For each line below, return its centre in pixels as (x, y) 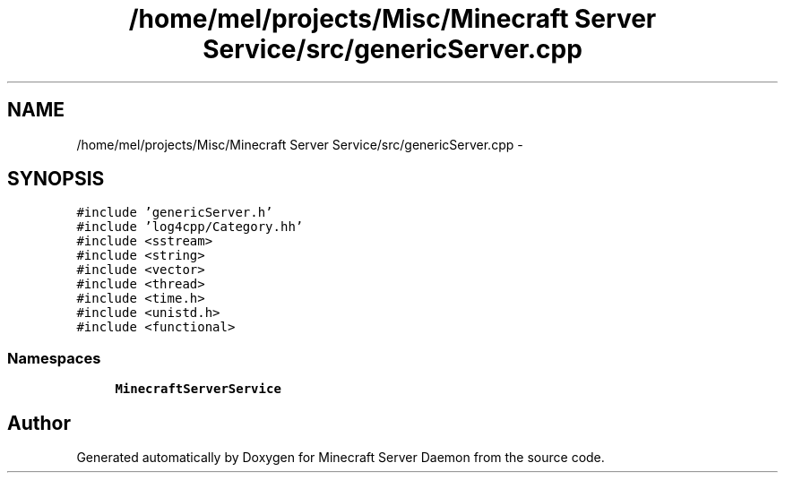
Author (39, 423)
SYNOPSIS (56, 179)
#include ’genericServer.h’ (175, 213)
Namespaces (54, 358)
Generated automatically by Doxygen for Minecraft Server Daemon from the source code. (341, 458)
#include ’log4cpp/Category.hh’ (190, 227)
